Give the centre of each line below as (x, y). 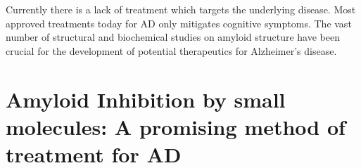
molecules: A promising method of (176, 126)
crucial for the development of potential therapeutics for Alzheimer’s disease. (171, 50)
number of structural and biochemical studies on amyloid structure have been (173, 37)
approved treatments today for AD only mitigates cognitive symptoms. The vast (179, 23)
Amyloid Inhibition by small (146, 99)
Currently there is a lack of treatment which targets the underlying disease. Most (181, 9)
